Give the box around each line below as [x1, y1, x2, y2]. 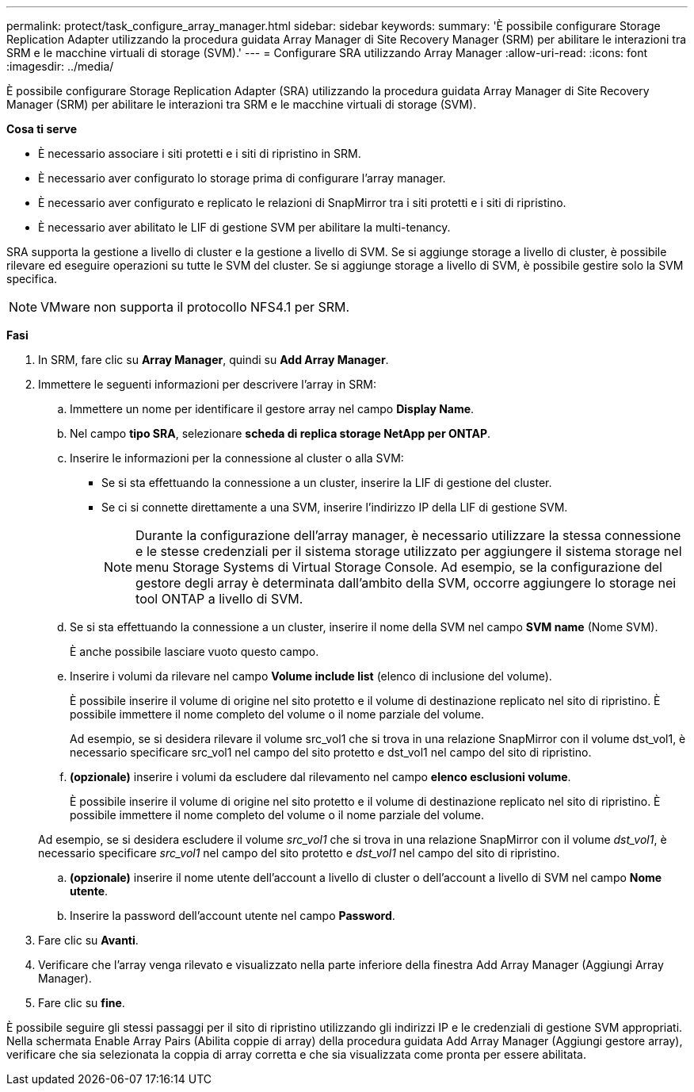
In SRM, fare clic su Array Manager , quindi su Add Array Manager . [38, 353, 389, 366]
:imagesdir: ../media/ [6, 59, 114, 73]
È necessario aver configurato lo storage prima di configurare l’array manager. [38, 171, 446, 185]
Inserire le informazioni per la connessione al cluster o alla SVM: [70, 451, 404, 465]
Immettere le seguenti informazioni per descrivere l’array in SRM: [38, 377, 376, 391]
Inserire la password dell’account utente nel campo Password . [70, 909, 395, 922]
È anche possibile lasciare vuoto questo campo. [70, 645, 319, 658]
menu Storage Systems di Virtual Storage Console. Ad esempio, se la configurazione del [135, 559, 662, 575]
